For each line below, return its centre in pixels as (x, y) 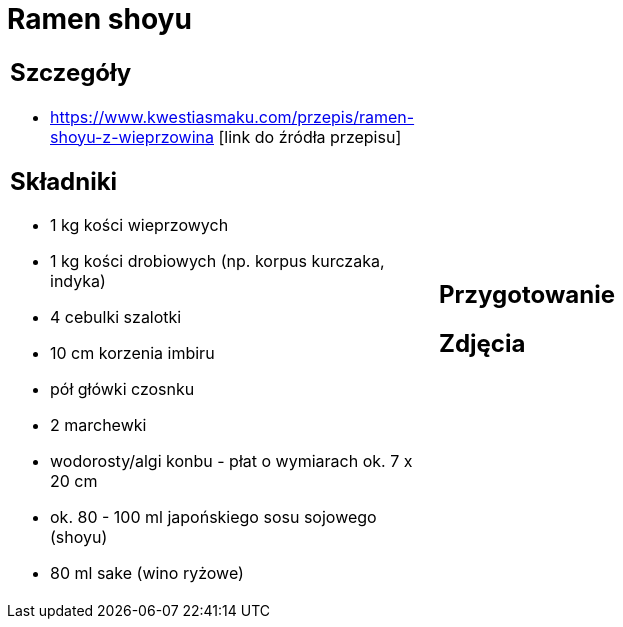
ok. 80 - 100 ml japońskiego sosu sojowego (213, 517)
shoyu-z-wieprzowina (132, 136)
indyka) (78, 281)
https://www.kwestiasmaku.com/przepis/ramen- (232, 116)
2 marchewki (98, 425)
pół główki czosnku (122, 389)
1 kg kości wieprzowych (139, 225)
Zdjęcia (482, 343)
